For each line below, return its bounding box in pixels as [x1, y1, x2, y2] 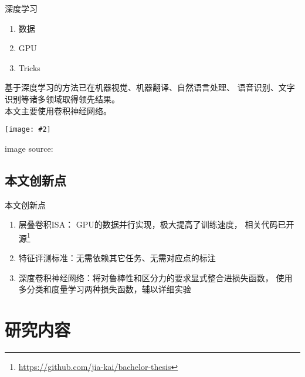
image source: [5, 142, 53, 154]
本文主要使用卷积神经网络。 [5, 104, 111, 116]
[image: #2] [5, 125, 51, 134]
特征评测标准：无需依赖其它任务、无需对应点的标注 [18, 252, 216, 264]
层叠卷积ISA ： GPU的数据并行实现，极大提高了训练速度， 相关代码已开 [18, 218, 294, 231]
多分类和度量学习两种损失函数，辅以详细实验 [18, 283, 191, 295]
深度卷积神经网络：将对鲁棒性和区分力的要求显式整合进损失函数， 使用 [18, 271, 293, 283]
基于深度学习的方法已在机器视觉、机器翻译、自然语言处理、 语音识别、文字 [5, 81, 295, 94]
